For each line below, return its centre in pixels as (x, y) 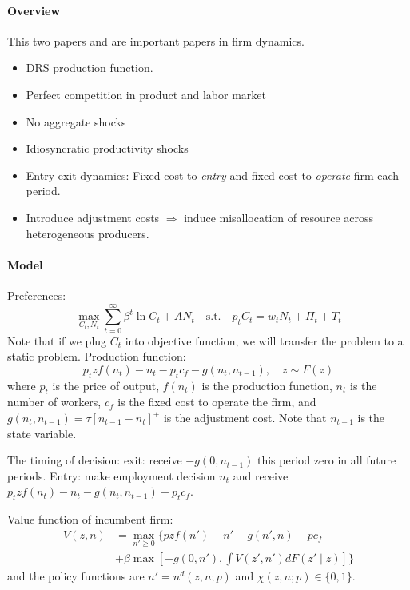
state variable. (42, 433)
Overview (34, 10)
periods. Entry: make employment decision (111, 475)
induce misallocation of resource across (279, 217)
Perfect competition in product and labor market (146, 94)
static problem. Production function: (97, 356)
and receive (261, 475)
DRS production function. (90, 68)
